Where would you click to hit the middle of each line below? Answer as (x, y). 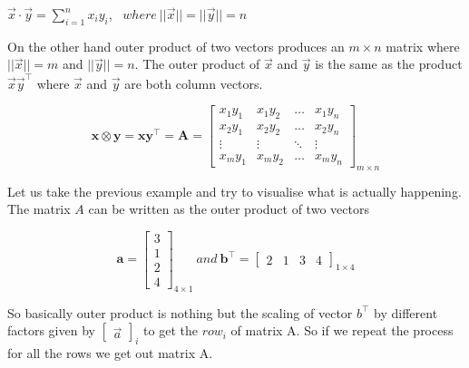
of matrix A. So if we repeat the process (342, 330)
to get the (171, 330)
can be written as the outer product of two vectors (229, 209)
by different (406, 312)
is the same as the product (389, 64)
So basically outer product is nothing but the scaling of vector (180, 312)
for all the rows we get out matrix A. (110, 353)
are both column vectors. (194, 83)
